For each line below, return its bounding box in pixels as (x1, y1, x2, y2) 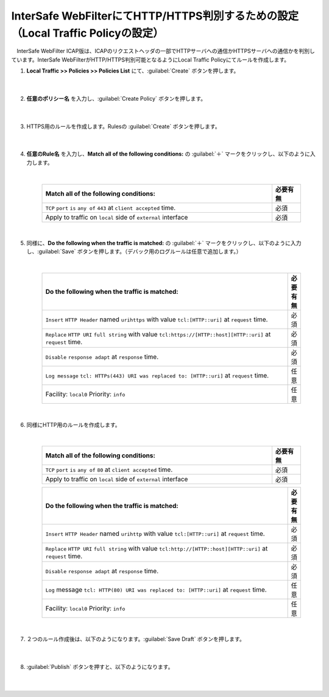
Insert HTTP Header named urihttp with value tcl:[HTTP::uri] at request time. (45, 529, 265, 538)
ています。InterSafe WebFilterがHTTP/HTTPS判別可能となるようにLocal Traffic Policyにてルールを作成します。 (11, 55, 290, 63)
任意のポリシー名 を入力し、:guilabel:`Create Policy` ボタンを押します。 (26, 95, 207, 102)
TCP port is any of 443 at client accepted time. (45, 203, 176, 212)
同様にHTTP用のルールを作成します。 (26, 421, 121, 428)
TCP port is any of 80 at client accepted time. (45, 465, 173, 474)
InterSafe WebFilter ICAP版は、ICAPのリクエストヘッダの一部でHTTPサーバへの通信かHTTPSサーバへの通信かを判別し (16, 48, 315, 55)
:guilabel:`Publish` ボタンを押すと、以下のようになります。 (26, 663, 174, 670)
